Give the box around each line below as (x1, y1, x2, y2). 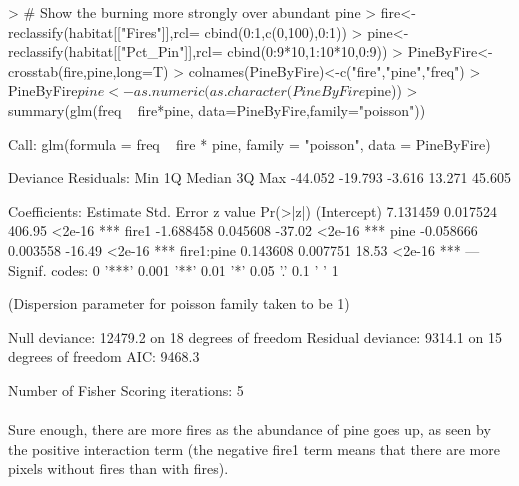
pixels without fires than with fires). (8, 458, 229, 479)
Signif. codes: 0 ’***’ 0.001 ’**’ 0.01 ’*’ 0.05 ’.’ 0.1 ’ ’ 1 (8, 259, 339, 280)
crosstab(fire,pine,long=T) (8, 60, 169, 81)
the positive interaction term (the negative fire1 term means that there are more (8, 438, 500, 459)
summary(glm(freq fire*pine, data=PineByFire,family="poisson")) (8, 99, 426, 120)
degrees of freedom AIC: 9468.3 (8, 346, 200, 367)
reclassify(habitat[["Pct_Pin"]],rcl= (8, 41, 223, 62)
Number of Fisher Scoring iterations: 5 (8, 379, 244, 400)
